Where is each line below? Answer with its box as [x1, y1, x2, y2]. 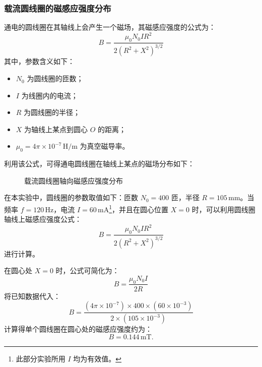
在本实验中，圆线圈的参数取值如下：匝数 [4, 192, 138, 203]
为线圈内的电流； [21, 90, 78, 100]
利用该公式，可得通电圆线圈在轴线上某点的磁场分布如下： [4, 158, 194, 169]
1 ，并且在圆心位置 [109, 203, 169, 214]
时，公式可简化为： [55, 265, 119, 276]
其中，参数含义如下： [4, 56, 75, 67]
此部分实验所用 [16, 353, 65, 363]
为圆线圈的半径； [24, 107, 81, 117]
